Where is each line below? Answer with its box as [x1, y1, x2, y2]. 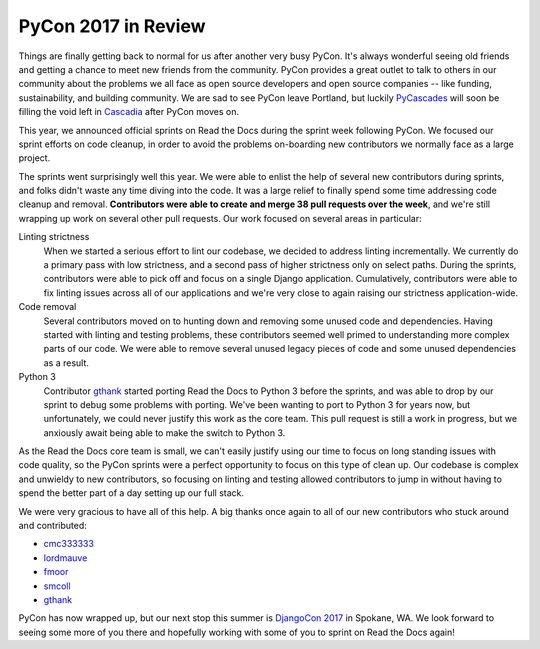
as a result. [43, 356, 90, 369]
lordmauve [43, 551, 88, 564]
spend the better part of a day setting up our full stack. [18, 487, 245, 499]
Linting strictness [18, 231, 90, 243]
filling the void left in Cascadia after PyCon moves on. [18, 106, 240, 118]
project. [18, 152, 51, 164]
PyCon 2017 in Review [18, 15, 206, 37]
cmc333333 [43, 538, 95, 550]
